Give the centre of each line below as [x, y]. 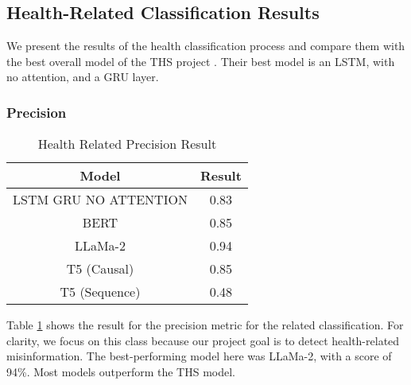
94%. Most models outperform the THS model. [121, 371]
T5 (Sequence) [100, 292]
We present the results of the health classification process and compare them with [206, 46]
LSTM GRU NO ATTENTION [100, 200]
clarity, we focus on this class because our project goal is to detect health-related [203, 340]
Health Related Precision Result [127, 144]
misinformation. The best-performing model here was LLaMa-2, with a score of [199, 356]
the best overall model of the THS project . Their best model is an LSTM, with [201, 61]
